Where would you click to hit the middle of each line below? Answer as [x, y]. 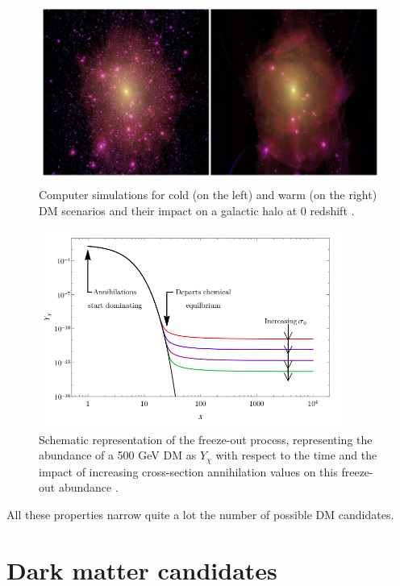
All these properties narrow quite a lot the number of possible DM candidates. [200, 515]
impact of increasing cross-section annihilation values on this [188, 471]
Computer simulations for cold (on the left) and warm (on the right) [208, 195]
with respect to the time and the [296, 455]
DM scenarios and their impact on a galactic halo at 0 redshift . [197, 210]
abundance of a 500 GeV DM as [118, 455]
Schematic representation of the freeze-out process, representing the [206, 439]
